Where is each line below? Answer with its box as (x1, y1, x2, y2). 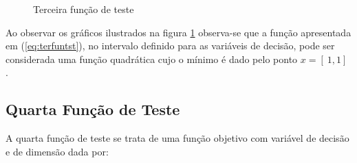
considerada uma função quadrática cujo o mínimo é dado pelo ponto (6, 51, 298, 66)
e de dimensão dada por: (6, 144, 109, 158)
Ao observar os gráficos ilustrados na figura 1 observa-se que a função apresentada (6, 25, 351, 39)
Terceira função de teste (33, 2, 134, 16)
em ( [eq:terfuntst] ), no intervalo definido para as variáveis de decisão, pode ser (6, 38, 335, 53)
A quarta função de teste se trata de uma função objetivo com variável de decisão (6, 131, 349, 145)
